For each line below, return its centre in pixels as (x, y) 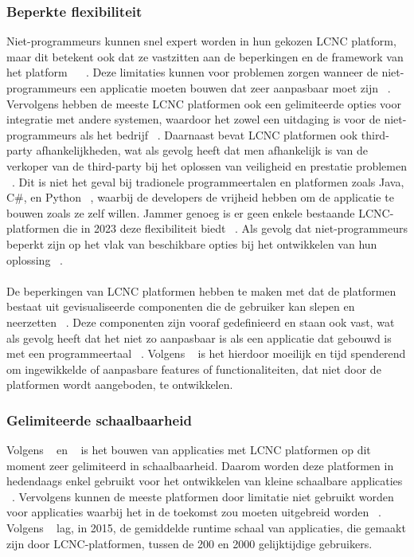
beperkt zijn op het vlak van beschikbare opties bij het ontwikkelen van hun (192, 243)
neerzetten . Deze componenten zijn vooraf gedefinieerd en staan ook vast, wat (201, 322)
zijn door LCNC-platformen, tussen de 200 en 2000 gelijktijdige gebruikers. (189, 543)
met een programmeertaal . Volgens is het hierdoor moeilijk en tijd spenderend (206, 353)
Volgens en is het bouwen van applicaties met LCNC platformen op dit (189, 450)
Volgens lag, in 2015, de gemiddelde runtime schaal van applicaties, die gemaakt (206, 528)
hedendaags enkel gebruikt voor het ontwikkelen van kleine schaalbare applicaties (205, 481)
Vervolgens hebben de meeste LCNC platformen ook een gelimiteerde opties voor (204, 103)
